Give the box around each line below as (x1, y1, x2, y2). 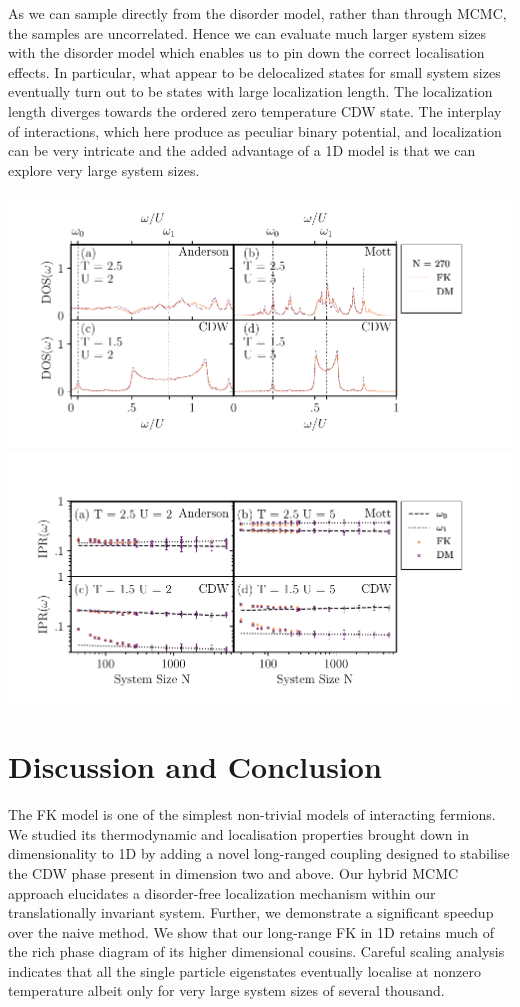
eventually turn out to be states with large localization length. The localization (8, 81, 493, 102)
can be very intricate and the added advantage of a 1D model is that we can (8, 140, 476, 161)
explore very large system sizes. (8, 159, 200, 180)
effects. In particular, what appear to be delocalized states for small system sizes (8, 61, 501, 82)
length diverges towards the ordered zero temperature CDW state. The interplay (8, 100, 502, 121)
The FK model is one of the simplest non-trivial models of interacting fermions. (8, 804, 496, 825)
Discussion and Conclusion (8, 746, 382, 787)
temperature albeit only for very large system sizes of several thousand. (8, 980, 445, 1001)
